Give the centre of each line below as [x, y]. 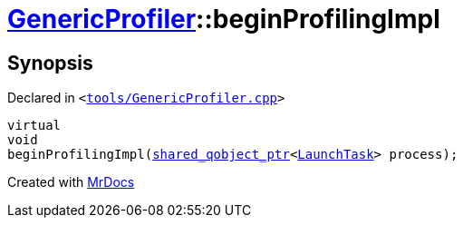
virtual [34, 126]
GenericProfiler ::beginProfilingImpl [224, 19]
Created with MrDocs [71, 182]
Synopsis [50, 63]
